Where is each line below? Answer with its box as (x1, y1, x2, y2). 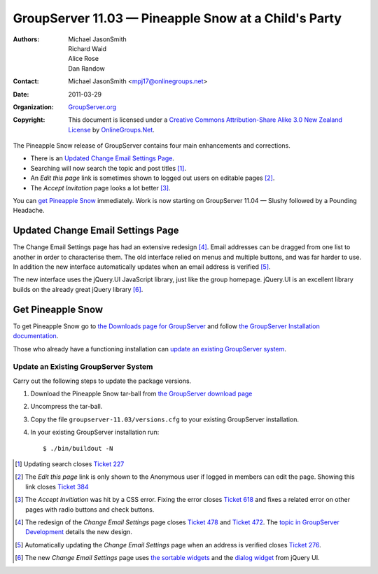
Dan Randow (68, 64, 105, 73)
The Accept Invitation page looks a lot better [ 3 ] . (30, 183, 171, 192)
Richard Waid (68, 44, 106, 52)
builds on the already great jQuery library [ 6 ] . (13, 285, 143, 293)
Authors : (13, 35, 40, 43)
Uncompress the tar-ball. (30, 402, 103, 411)
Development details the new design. (25, 528, 132, 536)
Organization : (13, 102, 54, 111)
